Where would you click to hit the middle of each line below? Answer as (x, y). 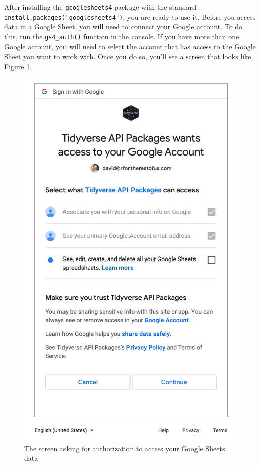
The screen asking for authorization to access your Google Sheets (125, 448)
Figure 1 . (18, 66)
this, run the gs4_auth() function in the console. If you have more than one (122, 36)
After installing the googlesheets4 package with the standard (100, 7)
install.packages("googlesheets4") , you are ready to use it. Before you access (130, 16)
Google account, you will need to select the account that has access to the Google (130, 46)
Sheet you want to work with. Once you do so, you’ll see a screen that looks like (128, 56)
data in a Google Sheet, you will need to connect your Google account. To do (123, 27)
